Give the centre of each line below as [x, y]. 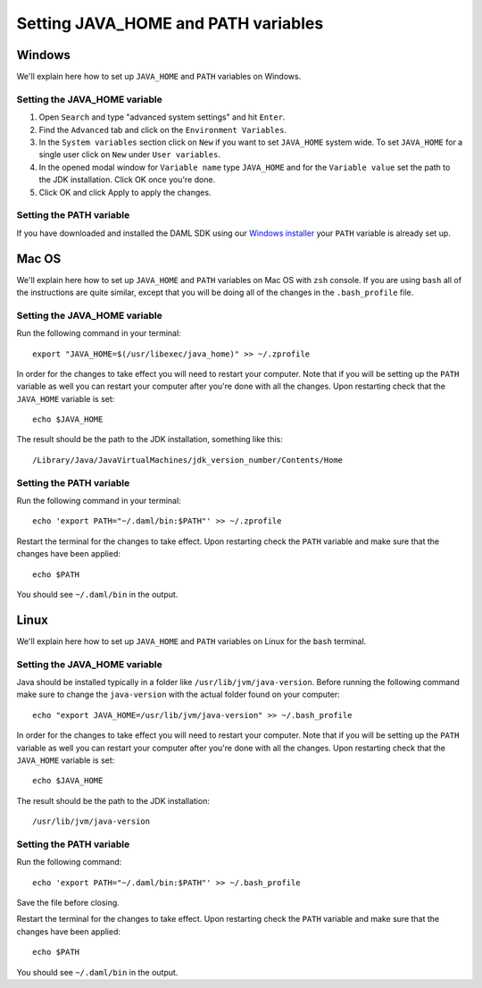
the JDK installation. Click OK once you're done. [127, 180]
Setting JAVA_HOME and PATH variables [170, 23]
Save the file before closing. [68, 903]
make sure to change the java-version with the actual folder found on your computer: [179, 695]
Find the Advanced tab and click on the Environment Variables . [163, 130]
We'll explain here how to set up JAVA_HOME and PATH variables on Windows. [159, 77]
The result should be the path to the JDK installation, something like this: [150, 440]
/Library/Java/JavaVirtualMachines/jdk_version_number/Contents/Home [188, 460]
